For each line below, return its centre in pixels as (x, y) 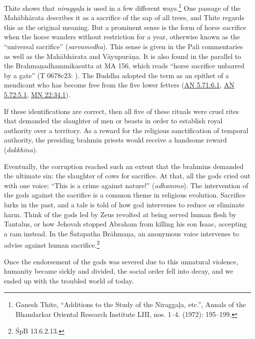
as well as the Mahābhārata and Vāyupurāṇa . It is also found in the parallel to (123, 56)
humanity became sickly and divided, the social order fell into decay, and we (119, 271)
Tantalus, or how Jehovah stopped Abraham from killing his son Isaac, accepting (126, 224)
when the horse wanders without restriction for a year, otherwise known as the (122, 37)
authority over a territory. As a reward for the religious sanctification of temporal (126, 130)
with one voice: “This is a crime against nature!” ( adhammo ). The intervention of (126, 185)
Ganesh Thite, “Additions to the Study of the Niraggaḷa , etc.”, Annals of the (131, 304)
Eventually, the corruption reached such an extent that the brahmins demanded (124, 166)
